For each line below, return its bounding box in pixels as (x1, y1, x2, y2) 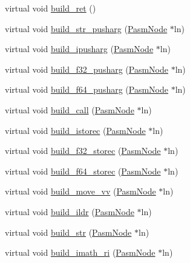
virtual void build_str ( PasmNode (5, 225, 132, 238)
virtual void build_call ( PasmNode (5, 103, 134, 116)
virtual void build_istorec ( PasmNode (5, 124, 146, 136)
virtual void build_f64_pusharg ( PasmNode (5, 83, 169, 96)
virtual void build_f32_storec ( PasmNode (5, 144, 161, 157)
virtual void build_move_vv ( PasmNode (5, 185, 156, 198)
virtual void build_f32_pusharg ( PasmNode (5, 62, 169, 75)
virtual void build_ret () (5, 2, 96, 14)
